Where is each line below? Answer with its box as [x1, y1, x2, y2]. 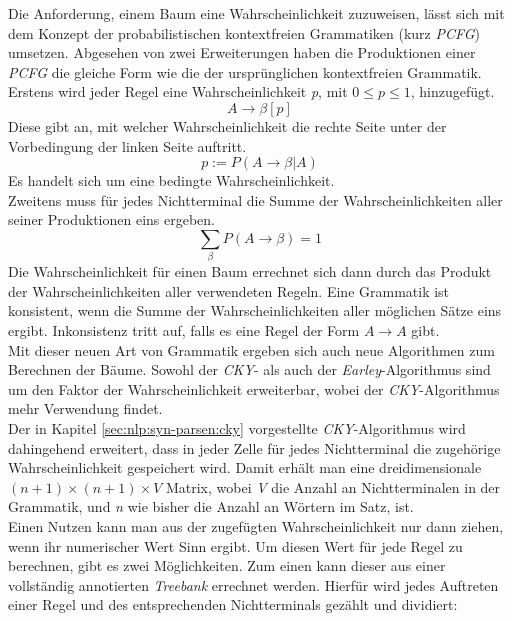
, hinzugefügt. [410, 81, 495, 102]
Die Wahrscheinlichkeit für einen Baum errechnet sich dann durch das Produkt [8, 261, 492, 282]
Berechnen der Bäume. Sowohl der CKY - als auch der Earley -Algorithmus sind [8, 359, 491, 380]
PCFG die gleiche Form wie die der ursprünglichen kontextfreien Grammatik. [8, 61, 482, 82]
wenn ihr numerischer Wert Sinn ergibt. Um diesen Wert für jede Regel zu [8, 535, 463, 556]
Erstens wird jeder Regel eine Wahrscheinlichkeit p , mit [8, 81, 348, 102]
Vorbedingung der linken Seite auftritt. [8, 135, 247, 156]
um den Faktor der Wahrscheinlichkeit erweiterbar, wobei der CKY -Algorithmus [8, 378, 500, 399]
